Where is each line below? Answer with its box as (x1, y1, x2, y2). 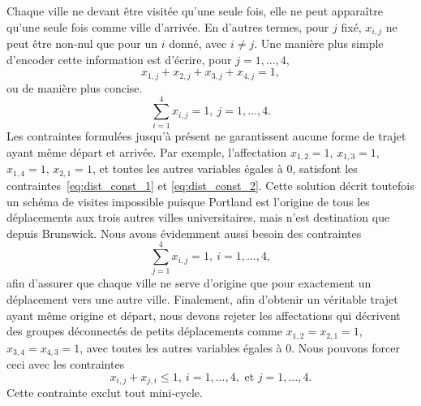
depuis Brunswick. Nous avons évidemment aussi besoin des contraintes (6, 224, 362, 241)
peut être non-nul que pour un (6, 35, 158, 52)
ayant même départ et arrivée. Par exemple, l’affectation (6, 144, 287, 160)
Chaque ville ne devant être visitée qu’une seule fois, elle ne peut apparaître (6, 2, 383, 19)
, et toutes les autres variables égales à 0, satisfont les (92, 160, 358, 177)
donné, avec (169, 35, 227, 52)
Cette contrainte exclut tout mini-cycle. (6, 384, 203, 401)
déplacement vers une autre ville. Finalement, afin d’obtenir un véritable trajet (6, 291, 398, 307)
